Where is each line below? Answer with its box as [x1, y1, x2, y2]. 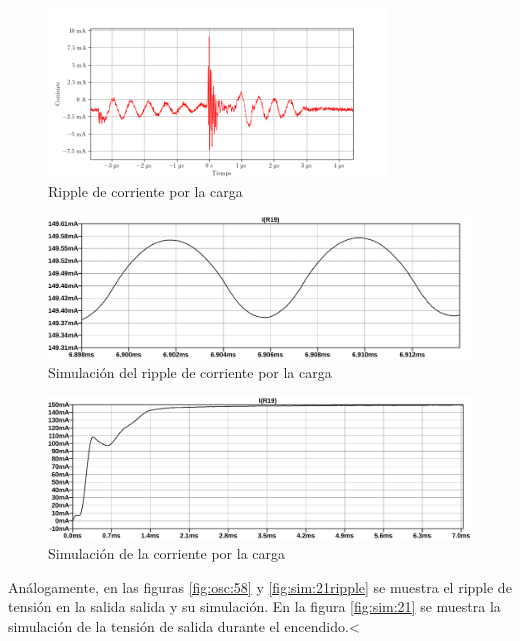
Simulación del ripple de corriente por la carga [48, 362, 332, 383]
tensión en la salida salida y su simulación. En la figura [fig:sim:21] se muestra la [8, 596, 501, 617]
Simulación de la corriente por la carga [48, 543, 285, 564]
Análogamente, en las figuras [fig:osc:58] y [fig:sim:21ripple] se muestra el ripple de [8, 576, 512, 597]
